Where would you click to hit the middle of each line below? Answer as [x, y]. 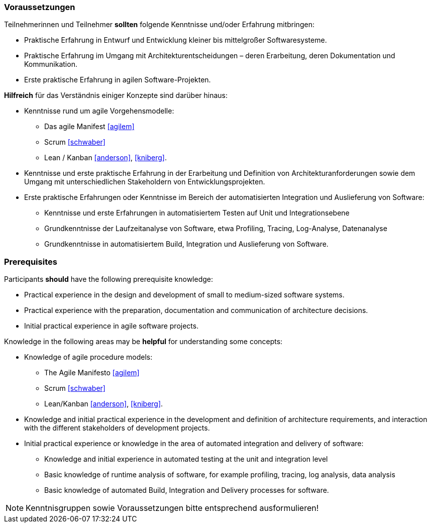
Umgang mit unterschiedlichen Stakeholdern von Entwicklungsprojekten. [145, 182]
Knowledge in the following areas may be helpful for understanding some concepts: [143, 342]
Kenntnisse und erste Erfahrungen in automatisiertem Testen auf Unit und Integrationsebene [197, 213]
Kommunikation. [51, 64]
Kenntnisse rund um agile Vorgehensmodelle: [99, 111]
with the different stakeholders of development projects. [117, 428]
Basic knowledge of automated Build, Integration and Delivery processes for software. [187, 490]
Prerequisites [31, 261]
